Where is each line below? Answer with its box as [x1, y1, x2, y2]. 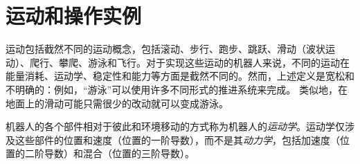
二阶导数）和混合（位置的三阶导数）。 [24, 146, 195, 161]
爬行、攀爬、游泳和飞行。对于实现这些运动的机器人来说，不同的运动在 [29, 55, 350, 69]
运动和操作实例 [6, 1, 142, 30]
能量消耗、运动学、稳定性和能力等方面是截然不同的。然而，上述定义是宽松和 [6, 69, 354, 83]
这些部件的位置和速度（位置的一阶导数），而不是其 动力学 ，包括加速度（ [15, 132, 340, 147]
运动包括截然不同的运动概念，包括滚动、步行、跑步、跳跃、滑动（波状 [6, 42, 325, 56]
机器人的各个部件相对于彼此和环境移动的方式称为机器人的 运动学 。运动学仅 [6, 119, 345, 134]
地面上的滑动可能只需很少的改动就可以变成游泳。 [6, 95, 228, 110]
